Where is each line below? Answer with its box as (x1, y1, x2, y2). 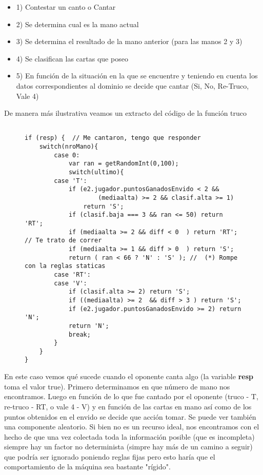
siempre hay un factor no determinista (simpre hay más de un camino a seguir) (4, 441, 253, 452)
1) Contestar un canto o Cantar (16, 2, 116, 12)
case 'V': (54, 279, 87, 287)
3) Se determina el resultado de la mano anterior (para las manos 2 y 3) (16, 36, 242, 47)
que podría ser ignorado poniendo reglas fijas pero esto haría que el (4, 451, 215, 462)
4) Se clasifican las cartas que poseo (16, 53, 128, 64)
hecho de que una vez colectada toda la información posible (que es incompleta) (4, 431, 255, 442)
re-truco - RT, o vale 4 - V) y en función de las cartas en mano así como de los (4, 401, 252, 411)
